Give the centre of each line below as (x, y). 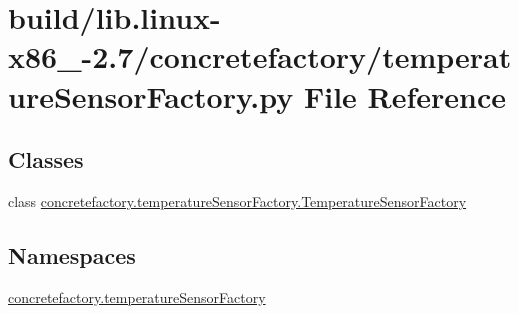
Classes (46, 159)
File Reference (405, 95)
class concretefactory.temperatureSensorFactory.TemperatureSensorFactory (237, 200)
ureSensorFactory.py (151, 95)
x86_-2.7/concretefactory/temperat (260, 56)
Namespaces (72, 254)
